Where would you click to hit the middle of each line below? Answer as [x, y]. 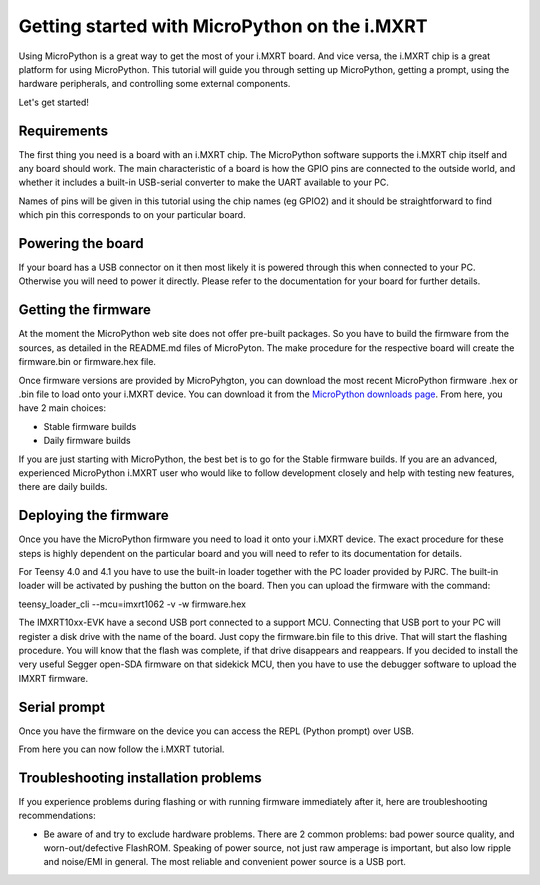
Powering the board [81, 243]
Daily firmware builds [87, 441]
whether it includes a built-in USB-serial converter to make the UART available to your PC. [204, 182]
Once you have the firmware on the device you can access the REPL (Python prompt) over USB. [216, 731]
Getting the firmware [85, 310]
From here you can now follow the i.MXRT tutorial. [121, 749]
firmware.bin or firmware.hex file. [87, 362]
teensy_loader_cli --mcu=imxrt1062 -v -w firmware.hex [132, 604]
